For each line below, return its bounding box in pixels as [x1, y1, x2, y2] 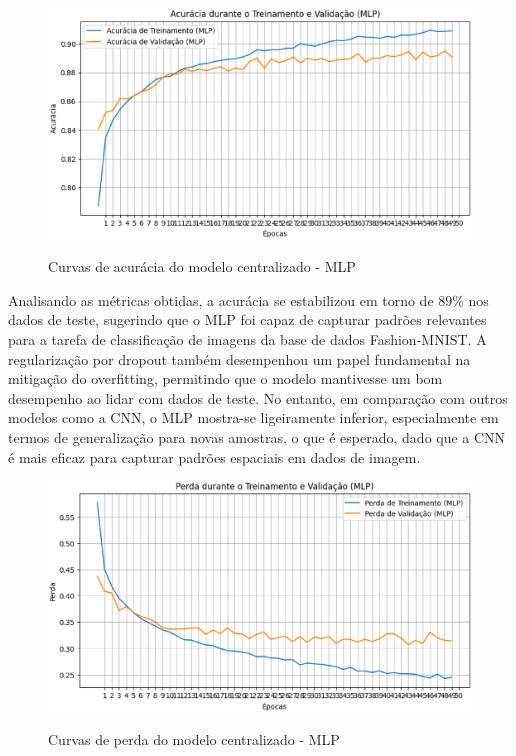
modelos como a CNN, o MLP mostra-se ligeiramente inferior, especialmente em [8, 407, 499, 428]
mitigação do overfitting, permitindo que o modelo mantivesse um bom [8, 368, 443, 389]
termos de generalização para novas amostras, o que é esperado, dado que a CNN [8, 426, 506, 447]
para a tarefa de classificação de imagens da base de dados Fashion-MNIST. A [8, 329, 487, 349]
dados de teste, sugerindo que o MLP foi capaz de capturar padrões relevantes [8, 309, 487, 330]
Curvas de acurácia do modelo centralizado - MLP [48, 256, 356, 277]
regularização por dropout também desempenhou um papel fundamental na [8, 348, 471, 369]
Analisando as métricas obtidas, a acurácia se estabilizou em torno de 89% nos [8, 289, 489, 310]
